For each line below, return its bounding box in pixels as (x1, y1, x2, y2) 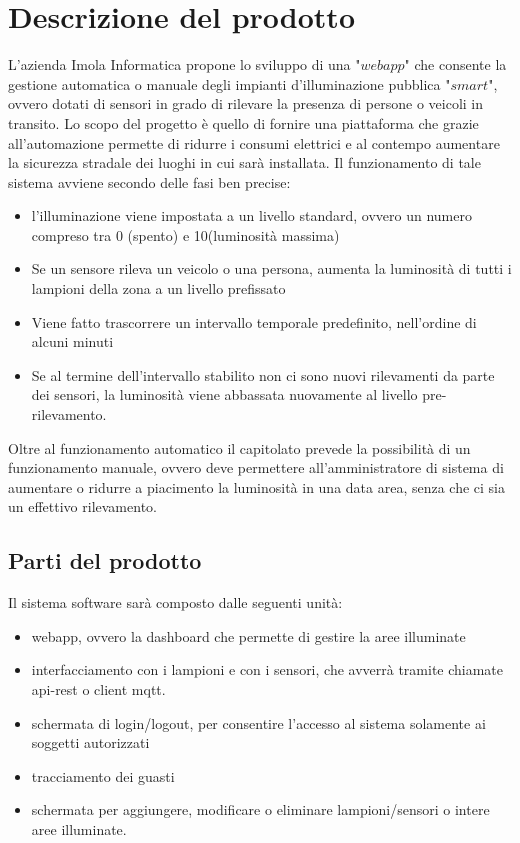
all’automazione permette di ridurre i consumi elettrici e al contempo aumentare (8, 132, 500, 153)
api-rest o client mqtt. (31, 678, 166, 699)
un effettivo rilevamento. (8, 496, 157, 517)
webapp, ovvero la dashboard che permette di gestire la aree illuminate (31, 625, 466, 646)
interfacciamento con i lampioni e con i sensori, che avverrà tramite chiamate (31, 659, 504, 680)
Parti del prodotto (8, 545, 202, 576)
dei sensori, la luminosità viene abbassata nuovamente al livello (31, 384, 418, 405)
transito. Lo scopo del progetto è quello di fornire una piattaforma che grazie (8, 112, 479, 133)
